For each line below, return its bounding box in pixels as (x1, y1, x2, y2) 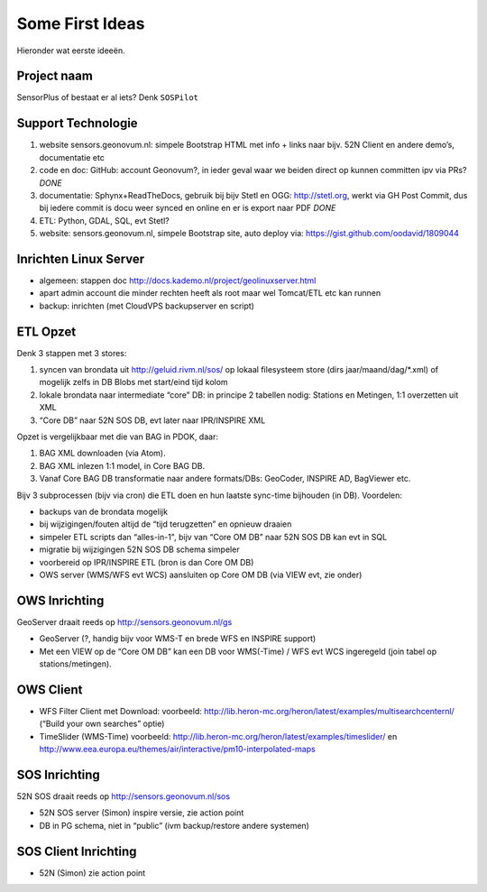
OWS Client (16, 682, 83, 697)
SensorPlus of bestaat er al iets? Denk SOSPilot (16, 92, 198, 103)
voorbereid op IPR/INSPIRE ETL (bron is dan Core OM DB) (39, 556, 254, 567)
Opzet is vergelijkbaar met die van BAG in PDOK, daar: (16, 431, 218, 442)
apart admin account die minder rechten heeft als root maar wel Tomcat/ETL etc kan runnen (39, 288, 381, 299)
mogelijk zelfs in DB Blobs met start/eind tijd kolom (39, 377, 229, 388)
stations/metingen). (39, 658, 112, 669)
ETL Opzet (16, 324, 77, 339)
